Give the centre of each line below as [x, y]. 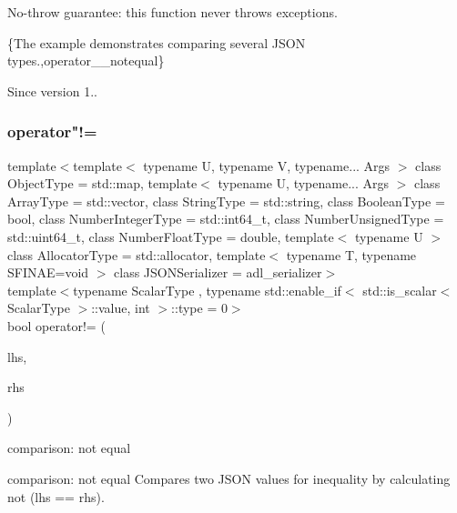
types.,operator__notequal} [86, 60]
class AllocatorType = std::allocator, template [137, 254]
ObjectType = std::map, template [102, 183]
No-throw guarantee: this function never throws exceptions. [173, 12]
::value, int [121, 308]
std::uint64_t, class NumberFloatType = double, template [171, 236]
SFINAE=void [48, 272]
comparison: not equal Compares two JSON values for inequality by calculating [229, 478]
